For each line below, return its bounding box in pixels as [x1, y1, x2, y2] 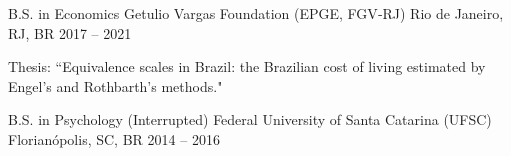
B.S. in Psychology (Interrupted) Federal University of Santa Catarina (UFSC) [8, 109, 492, 130]
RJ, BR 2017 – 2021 [8, 22, 132, 43]
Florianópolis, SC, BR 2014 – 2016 [8, 128, 220, 149]
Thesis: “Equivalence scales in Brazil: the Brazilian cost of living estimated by [8, 56, 486, 77]
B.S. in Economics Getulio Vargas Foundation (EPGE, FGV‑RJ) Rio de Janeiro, [8, 3, 504, 23]
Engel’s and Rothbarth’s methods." [8, 75, 223, 96]
